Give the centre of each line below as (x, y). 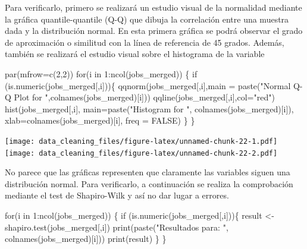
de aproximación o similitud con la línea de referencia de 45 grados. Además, (145, 42)
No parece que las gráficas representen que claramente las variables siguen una (148, 172)
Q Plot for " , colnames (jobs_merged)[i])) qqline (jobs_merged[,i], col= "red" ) (140, 97)
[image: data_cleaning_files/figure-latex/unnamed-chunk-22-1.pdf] (141, 141)
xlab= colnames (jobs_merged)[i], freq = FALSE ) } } (100, 120)
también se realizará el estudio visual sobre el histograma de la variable (135, 54)
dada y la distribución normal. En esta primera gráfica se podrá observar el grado (154, 31)
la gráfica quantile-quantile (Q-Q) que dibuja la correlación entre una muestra (147, 19)
